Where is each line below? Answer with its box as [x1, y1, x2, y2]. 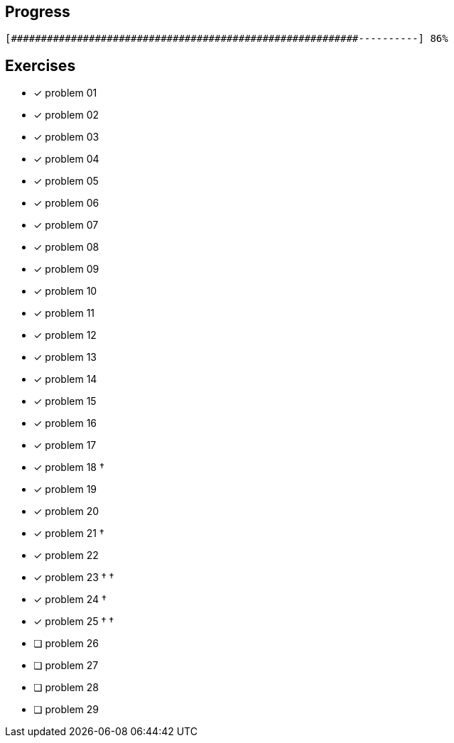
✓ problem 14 [33, 373, 97, 386]
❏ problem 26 [33, 637, 99, 650]
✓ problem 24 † [33, 593, 107, 606]
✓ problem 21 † [33, 527, 104, 540]
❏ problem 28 [33, 681, 99, 694]
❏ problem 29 [33, 703, 99, 716]
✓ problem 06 [33, 197, 99, 210]
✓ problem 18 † [33, 461, 104, 474]
